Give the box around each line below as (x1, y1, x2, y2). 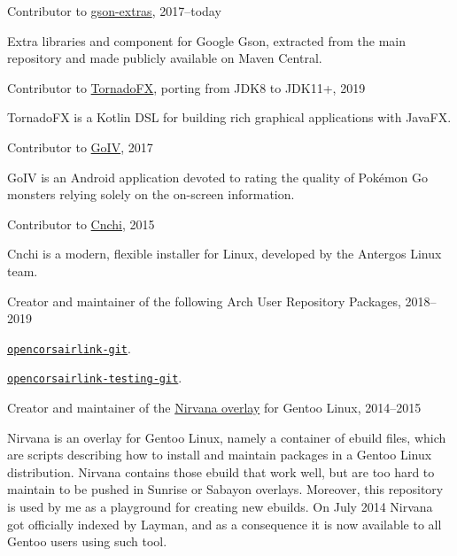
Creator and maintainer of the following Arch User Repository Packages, (7, 291, 401, 310)
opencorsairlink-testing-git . (7, 368, 182, 387)
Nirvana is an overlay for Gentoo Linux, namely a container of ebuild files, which (7, 428, 446, 446)
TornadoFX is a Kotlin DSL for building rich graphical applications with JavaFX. (7, 108, 452, 127)
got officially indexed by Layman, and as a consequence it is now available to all (7, 514, 442, 533)
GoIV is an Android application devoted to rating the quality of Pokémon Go (7, 167, 429, 186)
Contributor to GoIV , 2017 (7, 137, 153, 156)
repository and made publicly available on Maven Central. (7, 49, 322, 67)
